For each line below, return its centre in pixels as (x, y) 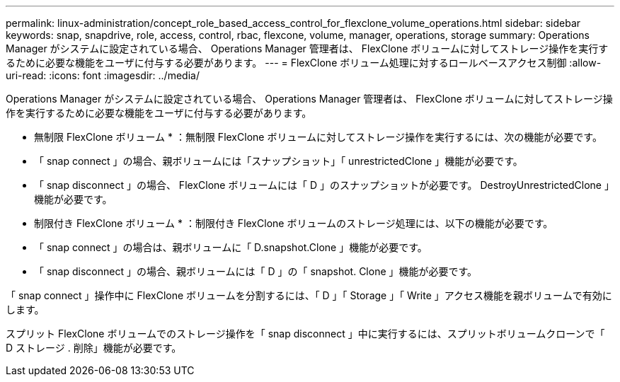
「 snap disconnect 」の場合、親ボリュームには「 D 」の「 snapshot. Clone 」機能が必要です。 (256, 271)
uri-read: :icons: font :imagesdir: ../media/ (103, 75)
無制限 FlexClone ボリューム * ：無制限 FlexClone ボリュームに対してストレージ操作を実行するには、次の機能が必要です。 (318, 137)
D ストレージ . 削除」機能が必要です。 (94, 348)
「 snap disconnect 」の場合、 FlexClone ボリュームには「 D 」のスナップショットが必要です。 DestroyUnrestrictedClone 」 (324, 185)
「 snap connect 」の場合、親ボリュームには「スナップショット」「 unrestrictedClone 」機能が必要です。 (279, 161)
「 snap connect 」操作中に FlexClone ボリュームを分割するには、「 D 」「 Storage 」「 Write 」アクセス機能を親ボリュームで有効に (309, 295)
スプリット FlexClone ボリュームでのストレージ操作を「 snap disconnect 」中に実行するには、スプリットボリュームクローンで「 (305, 334)
